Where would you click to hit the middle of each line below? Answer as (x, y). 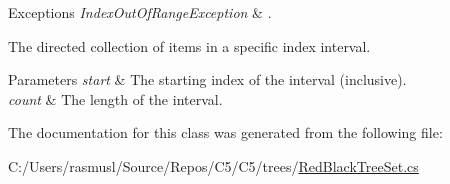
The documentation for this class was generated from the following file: (225, 132)
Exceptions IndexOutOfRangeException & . (140, 12)
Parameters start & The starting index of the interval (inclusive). (207, 79)
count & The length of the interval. (115, 98)
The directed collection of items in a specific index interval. (189, 45)
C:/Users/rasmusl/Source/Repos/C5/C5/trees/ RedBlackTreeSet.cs (213, 165)
